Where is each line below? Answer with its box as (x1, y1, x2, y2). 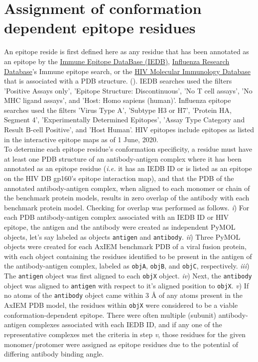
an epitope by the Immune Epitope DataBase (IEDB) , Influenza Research (4, 56, 230, 66)
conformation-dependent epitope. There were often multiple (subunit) (4, 309, 217, 320)
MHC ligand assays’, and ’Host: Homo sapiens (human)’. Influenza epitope (4, 95, 231, 105)
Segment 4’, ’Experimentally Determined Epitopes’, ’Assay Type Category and (4, 114, 245, 125)
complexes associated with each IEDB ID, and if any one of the (28, 319, 222, 330)
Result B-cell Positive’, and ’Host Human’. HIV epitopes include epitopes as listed (4, 124, 254, 135)
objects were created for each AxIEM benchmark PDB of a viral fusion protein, (4, 241, 247, 252)
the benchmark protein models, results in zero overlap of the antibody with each (4, 192, 250, 203)
